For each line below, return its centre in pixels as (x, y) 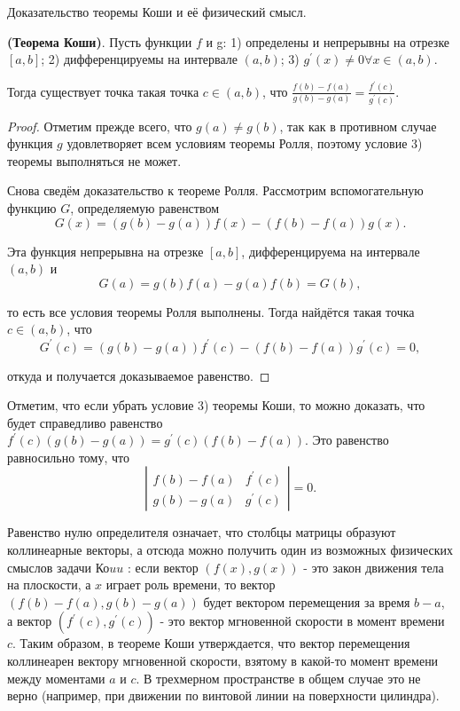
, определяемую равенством (145, 208)
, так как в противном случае (358, 126)
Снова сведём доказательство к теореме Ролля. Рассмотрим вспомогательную (215, 190)
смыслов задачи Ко (58, 567)
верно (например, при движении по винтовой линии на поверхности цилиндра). (223, 695)
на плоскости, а (49, 585)
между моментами (56, 678)
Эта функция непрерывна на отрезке (105, 251)
